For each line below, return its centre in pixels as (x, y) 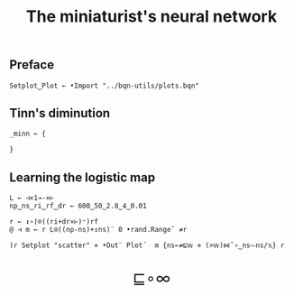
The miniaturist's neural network (152, 17)
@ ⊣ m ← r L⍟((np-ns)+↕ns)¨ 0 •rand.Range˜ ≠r (98, 230)
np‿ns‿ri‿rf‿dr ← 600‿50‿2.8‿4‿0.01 (78, 206)
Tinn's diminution (60, 113)
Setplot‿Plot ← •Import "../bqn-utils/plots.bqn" (105, 86)
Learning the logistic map (83, 177)
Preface (32, 65)
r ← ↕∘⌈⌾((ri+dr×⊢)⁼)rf (54, 222)
